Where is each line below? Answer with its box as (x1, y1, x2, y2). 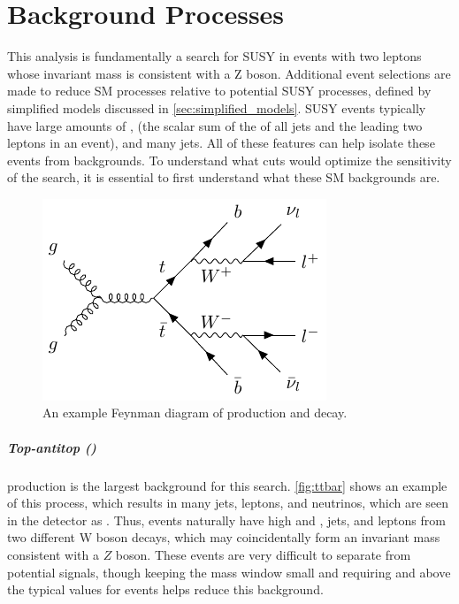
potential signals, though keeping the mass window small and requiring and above (7, 562, 451, 581)
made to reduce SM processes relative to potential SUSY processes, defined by (7, 81, 432, 100)
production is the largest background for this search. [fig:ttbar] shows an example (7, 476, 448, 494)
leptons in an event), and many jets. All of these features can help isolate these (7, 134, 435, 152)
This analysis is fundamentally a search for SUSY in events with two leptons (7, 47, 422, 65)
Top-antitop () (7, 438, 96, 456)
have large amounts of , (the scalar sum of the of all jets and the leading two (7, 116, 423, 134)
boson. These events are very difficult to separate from (115, 546, 411, 563)
